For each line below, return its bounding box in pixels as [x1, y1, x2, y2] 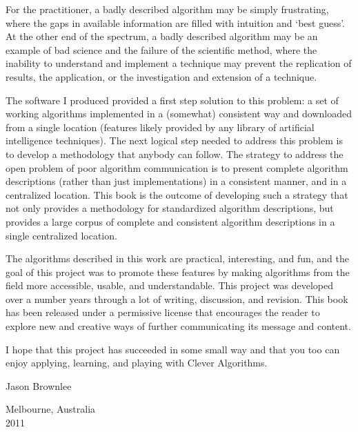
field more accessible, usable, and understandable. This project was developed [6, 278, 334, 293]
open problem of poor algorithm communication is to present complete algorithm [6, 160, 348, 175]
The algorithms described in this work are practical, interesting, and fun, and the [6, 251, 349, 266]
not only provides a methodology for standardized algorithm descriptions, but [6, 201, 334, 215]
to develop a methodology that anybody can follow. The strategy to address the [6, 146, 344, 161]
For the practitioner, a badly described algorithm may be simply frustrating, [6, 2, 329, 16]
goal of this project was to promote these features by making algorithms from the [6, 264, 350, 279]
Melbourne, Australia [6, 402, 96, 416]
